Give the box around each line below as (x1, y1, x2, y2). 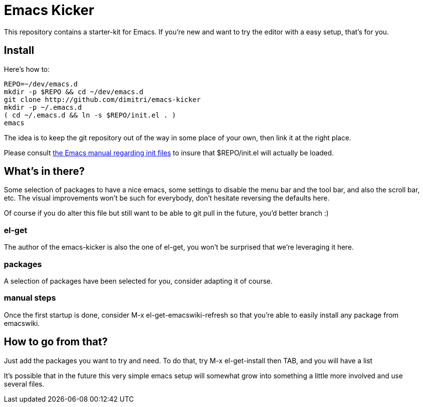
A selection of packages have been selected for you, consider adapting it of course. (4, 276, 273, 285)
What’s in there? (4, 165, 85, 178)
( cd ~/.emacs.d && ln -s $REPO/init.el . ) (4, 111, 176, 119)
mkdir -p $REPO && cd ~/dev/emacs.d (4, 87, 143, 96)
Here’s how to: (4, 65, 50, 73)
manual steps (4, 293, 56, 303)
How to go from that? (4, 336, 108, 348)
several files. (4, 379, 45, 388)
